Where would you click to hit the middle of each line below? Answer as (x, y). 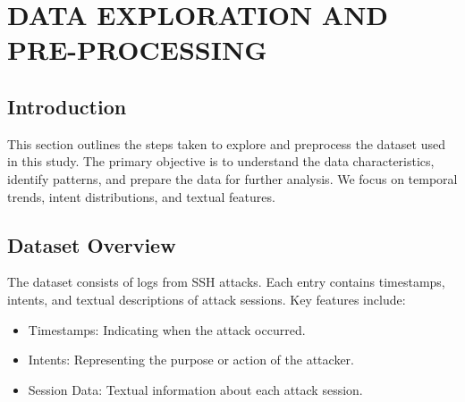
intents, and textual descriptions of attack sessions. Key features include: (207, 299)
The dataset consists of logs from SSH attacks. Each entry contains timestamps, (226, 282)
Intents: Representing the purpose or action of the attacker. (191, 360)
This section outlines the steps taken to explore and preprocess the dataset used (226, 143)
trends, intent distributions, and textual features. (141, 196)
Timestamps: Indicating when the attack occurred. (167, 329)
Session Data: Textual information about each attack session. (195, 389)
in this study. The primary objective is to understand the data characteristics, (221, 161)
